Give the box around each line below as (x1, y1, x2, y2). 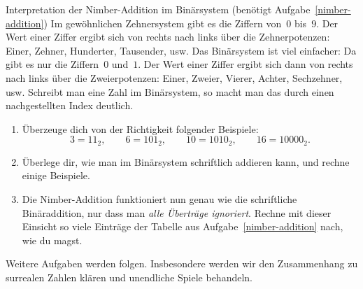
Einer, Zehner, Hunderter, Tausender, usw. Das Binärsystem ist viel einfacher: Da (6, 43, 357, 57)
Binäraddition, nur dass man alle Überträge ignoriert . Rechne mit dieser (22, 205, 332, 220)
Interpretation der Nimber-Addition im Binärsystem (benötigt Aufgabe (6, 2, 311, 16)
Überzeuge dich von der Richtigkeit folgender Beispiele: (22, 121, 259, 136)
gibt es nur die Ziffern (6, 57, 99, 71)
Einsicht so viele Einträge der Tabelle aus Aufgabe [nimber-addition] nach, (22, 219, 343, 234)
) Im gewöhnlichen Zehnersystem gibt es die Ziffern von (43, 15, 282, 30)
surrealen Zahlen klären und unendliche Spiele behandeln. (6, 269, 252, 284)
